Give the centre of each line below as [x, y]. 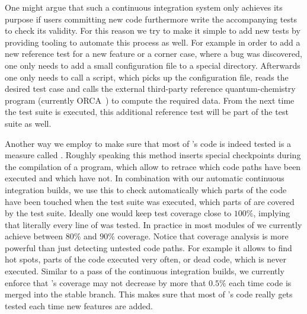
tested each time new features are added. [79, 305]
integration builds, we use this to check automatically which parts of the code [146, 189]
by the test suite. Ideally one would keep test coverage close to [118, 213]
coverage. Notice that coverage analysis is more [203, 236]
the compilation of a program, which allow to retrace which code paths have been [153, 166]
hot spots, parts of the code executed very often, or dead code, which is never [145, 259]
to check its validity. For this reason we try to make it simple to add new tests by [153, 31]
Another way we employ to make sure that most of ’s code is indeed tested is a [148, 143]
